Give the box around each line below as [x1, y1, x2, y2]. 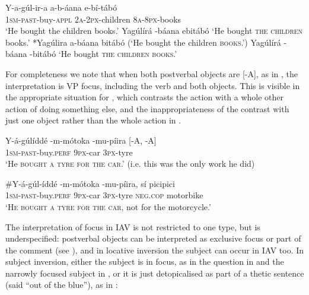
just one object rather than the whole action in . [5, 114, 181, 126]
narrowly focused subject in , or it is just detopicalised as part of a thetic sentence [5, 267, 304, 279]
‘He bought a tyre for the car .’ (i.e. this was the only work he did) [5, 157, 255, 170]
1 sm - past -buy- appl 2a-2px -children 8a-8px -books [5, 12, 181, 25]
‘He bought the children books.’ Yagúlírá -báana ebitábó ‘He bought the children [5, 24, 303, 37]
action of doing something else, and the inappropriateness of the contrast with [5, 102, 289, 115]
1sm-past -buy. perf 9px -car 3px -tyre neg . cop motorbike [5, 189, 203, 201]
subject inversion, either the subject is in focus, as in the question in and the [5, 255, 284, 268]
